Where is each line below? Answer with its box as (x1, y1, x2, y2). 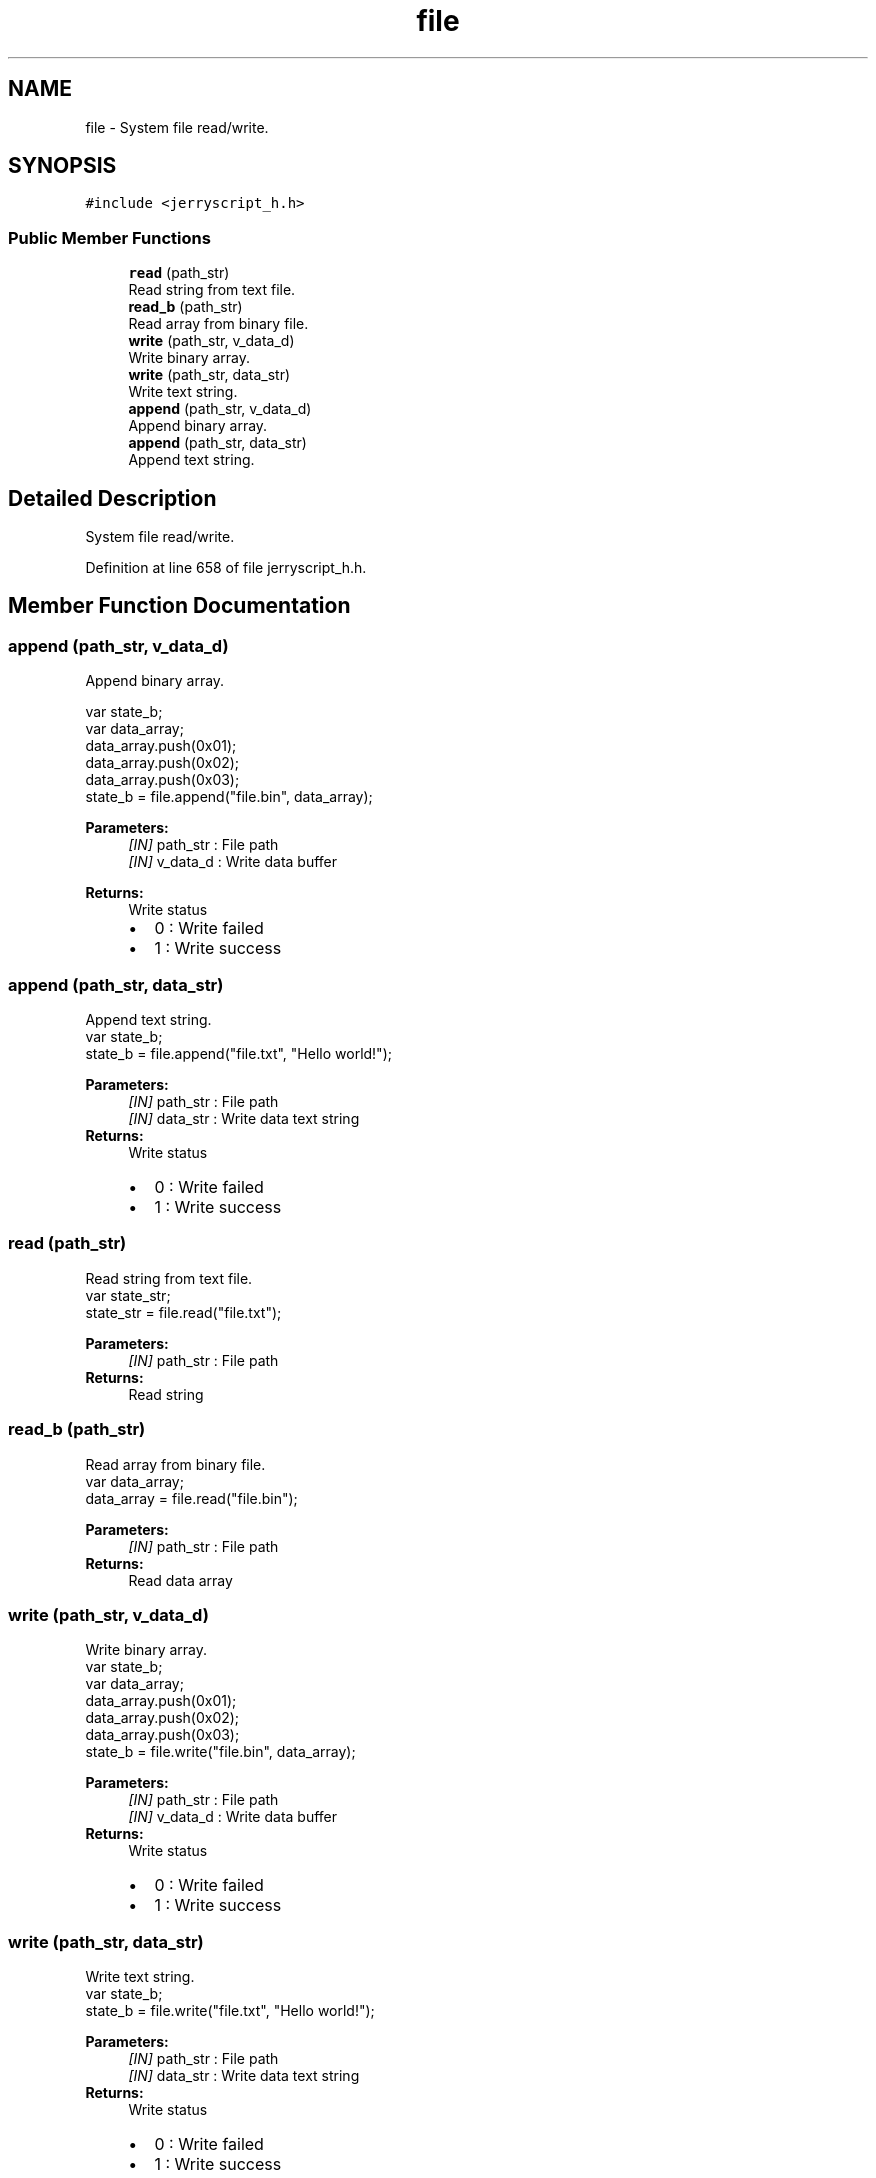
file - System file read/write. (85, 118, 269, 136)
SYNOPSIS (8, 153, 117, 179)
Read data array (128, 1571, 233, 1589)
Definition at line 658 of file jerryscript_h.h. (85, 559, 367, 577)
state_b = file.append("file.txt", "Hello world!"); (85, 1045, 392, 1062)
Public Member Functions (8, 227, 211, 248)
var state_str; (85, 1286, 171, 1304)
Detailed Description (8, 485, 217, 511)
